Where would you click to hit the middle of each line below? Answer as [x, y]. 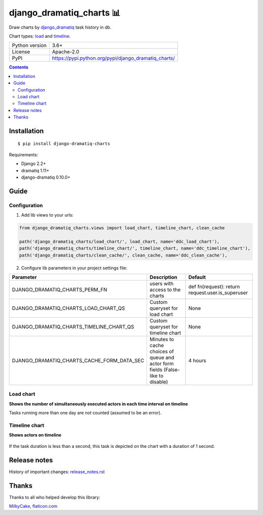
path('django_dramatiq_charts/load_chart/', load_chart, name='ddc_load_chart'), [120, 241]
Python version [29, 45]
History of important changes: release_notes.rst [57, 472]
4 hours [197, 361]
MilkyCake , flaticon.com [33, 506]
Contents [19, 67]
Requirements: [24, 155]
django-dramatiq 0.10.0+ [46, 177]
